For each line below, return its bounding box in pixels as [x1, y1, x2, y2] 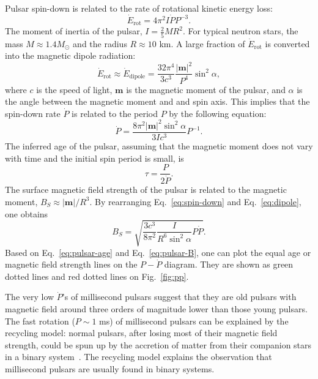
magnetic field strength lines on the [5, 258, 138, 271]
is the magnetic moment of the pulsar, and [126, 83, 286, 96]
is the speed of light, [36, 83, 113, 96]
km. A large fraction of [159, 37, 245, 50]
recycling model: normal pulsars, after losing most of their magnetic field [5, 326, 278, 339]
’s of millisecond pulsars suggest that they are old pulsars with [62, 290, 297, 303]
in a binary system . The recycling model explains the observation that [5, 350, 272, 363]
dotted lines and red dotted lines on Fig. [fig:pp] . [5, 269, 189, 282]
